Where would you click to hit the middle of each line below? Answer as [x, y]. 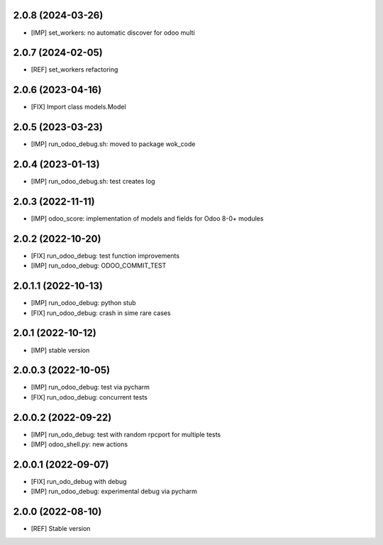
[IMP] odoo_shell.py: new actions [79, 444]
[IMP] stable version [60, 350]
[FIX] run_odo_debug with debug [79, 482]
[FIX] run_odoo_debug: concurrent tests [89, 397]
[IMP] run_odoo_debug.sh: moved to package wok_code [113, 144]
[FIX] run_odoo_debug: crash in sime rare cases [101, 313]
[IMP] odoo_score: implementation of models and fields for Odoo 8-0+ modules [147, 219]
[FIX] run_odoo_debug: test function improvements [105, 255]
